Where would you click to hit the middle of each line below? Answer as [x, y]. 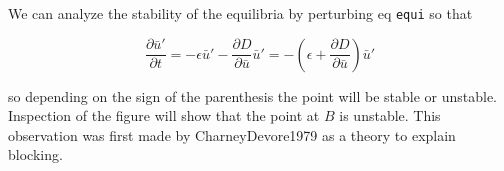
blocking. [35, 154]
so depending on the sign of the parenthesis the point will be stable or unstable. [253, 95]
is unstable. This [390, 115]
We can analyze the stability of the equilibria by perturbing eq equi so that [240, 13]
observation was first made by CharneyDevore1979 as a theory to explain [232, 134]
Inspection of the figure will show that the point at [164, 115]
